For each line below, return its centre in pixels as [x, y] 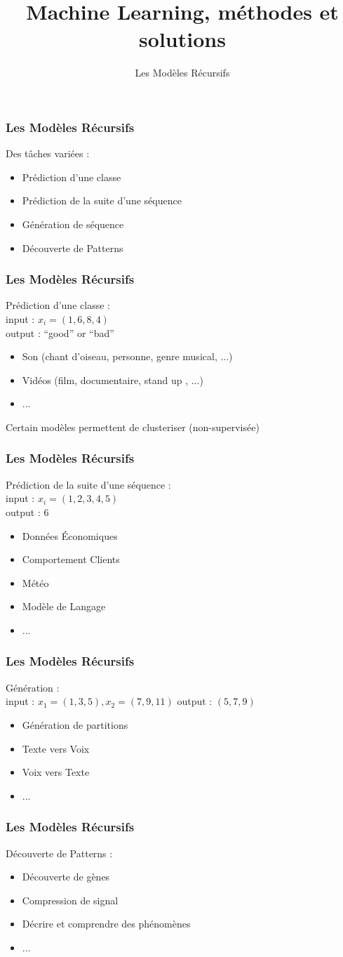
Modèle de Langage [64, 606]
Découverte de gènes [66, 877]
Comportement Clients [71, 559]
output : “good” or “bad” [60, 332]
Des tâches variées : [48, 153]
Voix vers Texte [56, 772]
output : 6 [27, 511]
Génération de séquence [73, 224]
